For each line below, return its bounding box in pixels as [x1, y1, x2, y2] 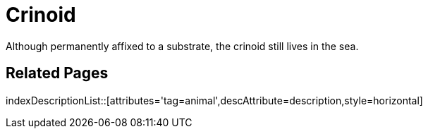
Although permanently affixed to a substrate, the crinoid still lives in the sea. [6, 39, 359, 52]
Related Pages [6, 64, 109, 83]
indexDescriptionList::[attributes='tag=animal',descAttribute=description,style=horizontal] [6, 94, 423, 106]
